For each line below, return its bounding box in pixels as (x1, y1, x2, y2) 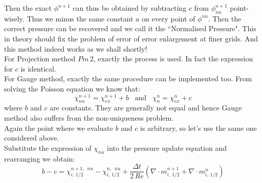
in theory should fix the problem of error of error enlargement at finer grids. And (4, 33, 258, 43)
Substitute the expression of (4, 142, 92, 153)
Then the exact (4, 3, 52, 13)
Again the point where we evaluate (4, 122, 113, 133)
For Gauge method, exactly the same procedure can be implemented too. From (4, 73, 252, 84)
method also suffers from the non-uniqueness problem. (4, 112, 174, 123)
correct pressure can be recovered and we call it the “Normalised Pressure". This (4, 23, 256, 34)
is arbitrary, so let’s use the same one (140, 122, 257, 133)
